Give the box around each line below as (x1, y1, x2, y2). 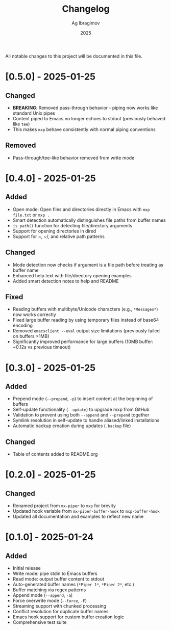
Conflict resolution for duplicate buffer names (12, 609, 109, 615)
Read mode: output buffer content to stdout (12, 576, 105, 582)
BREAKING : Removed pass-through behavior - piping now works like (12, 104, 158, 111)
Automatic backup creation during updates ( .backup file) (12, 423, 131, 429)
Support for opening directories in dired (12, 228, 96, 234)
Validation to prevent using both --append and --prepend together (12, 412, 150, 418)
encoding (12, 322, 33, 329)
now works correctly (12, 311, 56, 318)
